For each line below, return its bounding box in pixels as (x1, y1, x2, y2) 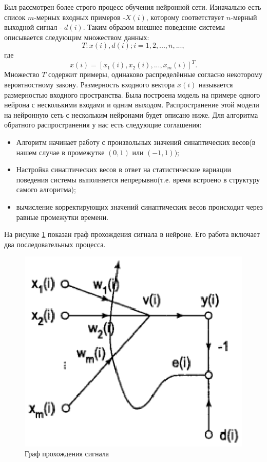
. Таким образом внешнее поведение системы (83, 22, 225, 32)
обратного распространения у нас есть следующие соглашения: (4, 119, 202, 130)
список (4, 11, 26, 22)
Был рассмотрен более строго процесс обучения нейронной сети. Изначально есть (4, 2, 261, 12)
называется (198, 79, 233, 90)
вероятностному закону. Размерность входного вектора (4, 79, 175, 90)
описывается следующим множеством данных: (4, 31, 149, 42)
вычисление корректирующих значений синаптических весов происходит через (16, 201, 263, 212)
